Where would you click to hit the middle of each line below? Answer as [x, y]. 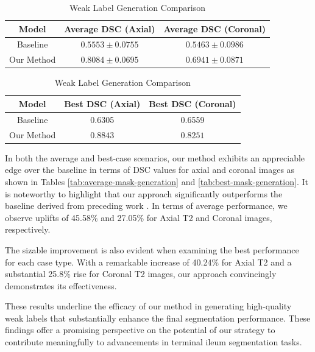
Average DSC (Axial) [110, 28]
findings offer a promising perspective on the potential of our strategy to [140, 330]
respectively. [28, 229]
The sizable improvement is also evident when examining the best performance [152, 249]
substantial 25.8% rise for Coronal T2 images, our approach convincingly [141, 274]
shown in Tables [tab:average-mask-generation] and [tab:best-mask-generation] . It [157, 181]
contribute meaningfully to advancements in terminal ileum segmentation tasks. [154, 342]
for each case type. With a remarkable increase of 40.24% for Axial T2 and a [148, 262]
